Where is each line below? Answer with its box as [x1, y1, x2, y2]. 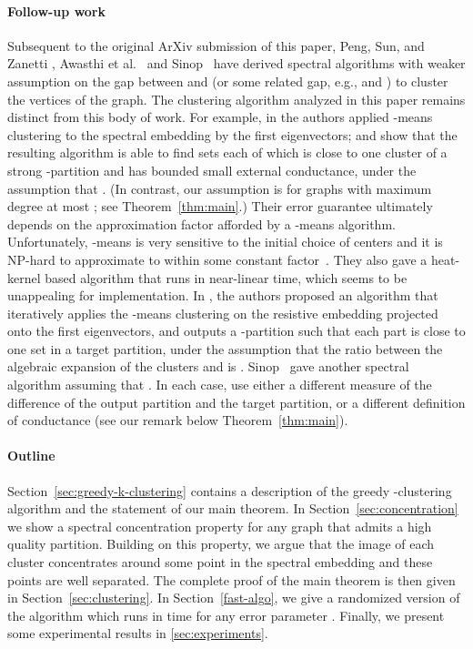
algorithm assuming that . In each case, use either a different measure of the [7, 375, 432, 394]
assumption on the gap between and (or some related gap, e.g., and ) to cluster [7, 71, 448, 90]
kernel [7, 268, 41, 287]
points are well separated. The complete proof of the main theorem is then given [7, 570, 456, 589]
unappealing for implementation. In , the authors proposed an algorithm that [7, 286, 438, 305]
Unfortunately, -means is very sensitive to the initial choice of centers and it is [7, 232, 443, 251]
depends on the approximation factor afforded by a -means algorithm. [7, 214, 396, 233]
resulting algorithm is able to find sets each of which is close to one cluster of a [7, 143, 448, 162]
